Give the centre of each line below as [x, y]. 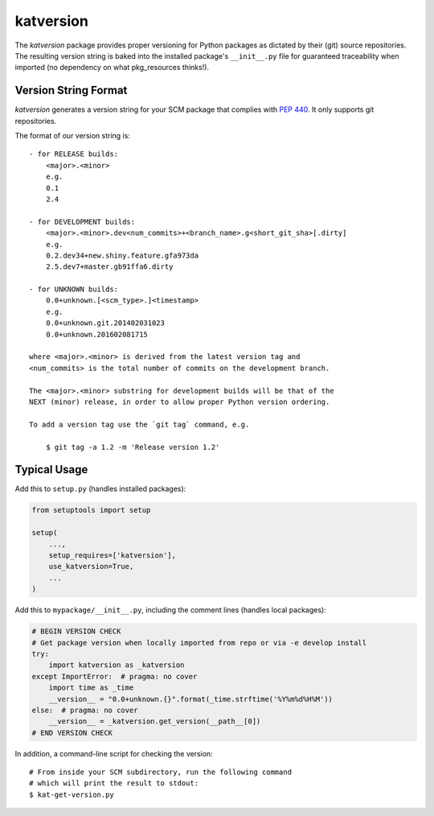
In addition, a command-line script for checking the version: [114, 753]
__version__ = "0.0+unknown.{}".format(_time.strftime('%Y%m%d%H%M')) [191, 699]
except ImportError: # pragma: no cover [115, 676]
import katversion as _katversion [117, 665]
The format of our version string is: [72, 136]
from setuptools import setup [91, 510]
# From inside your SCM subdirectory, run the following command [161, 772]
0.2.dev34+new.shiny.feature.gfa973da [122, 255]
